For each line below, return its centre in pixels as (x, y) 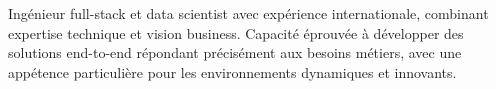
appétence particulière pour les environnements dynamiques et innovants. (232, 71)
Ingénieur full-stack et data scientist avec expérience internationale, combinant (248, 13)
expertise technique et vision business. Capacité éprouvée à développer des (236, 32)
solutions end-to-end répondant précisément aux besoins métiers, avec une (235, 52)
